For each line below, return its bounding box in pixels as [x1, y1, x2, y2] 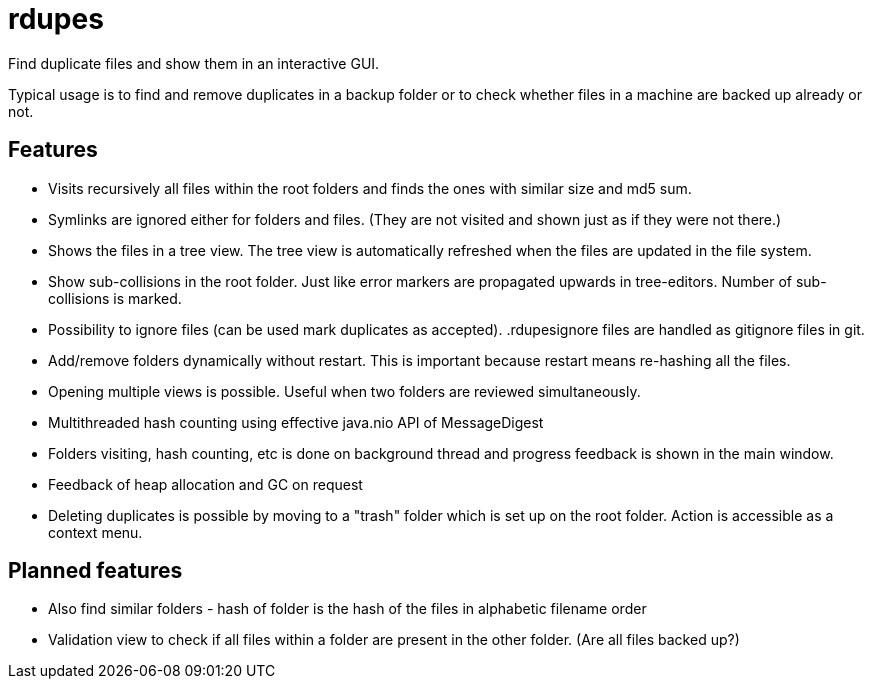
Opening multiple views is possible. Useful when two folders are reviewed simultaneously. [48, 382, 641, 400]
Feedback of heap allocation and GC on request [48, 475, 363, 493]
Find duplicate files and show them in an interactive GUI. [8, 54, 380, 72]
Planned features [8, 558, 183, 584]
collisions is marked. [48, 289, 182, 307]
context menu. [48, 523, 143, 541]
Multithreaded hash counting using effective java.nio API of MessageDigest [48, 413, 544, 431]
